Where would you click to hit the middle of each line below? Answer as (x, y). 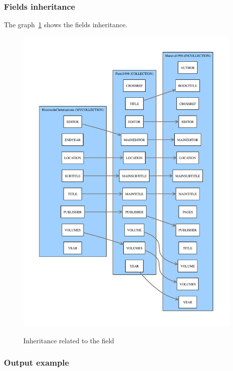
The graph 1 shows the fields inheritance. (66, 25)
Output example (37, 362)
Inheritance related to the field (69, 341)
